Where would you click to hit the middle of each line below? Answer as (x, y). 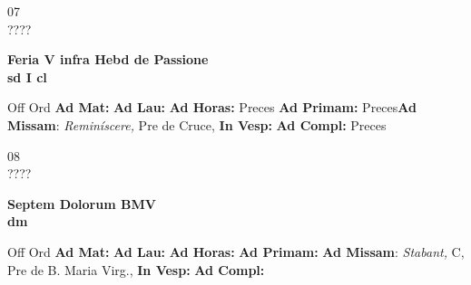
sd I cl (27, 76)
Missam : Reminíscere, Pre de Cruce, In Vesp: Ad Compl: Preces (197, 124)
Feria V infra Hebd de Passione (108, 59)
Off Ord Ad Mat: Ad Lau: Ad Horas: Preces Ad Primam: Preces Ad (212, 107)
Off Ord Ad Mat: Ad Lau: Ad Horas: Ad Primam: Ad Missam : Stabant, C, (236, 251)
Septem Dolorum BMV (82, 203)
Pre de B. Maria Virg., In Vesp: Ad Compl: (136, 269)
